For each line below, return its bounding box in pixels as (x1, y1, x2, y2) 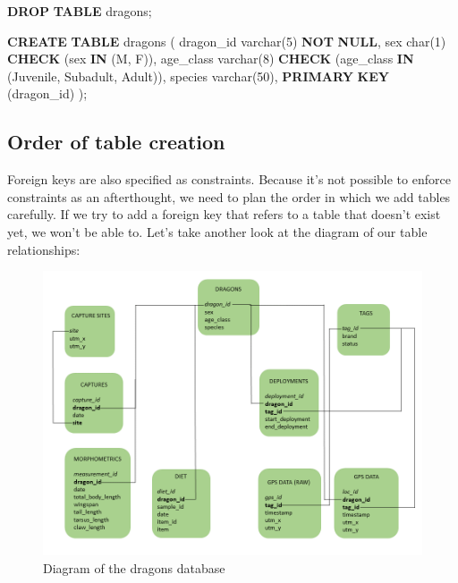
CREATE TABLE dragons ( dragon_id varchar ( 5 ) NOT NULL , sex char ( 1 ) (7, 31, 446, 50)
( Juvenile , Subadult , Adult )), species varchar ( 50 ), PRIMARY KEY (7, 66, 389, 85)
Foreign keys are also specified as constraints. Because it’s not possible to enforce (7, 170, 451, 189)
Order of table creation (7, 128, 225, 156)
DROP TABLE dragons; (7, 2, 152, 20)
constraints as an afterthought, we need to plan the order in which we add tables (7, 187, 451, 206)
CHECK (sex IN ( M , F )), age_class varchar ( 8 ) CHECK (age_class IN (7, 49, 414, 68)
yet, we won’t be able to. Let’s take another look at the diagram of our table (7, 222, 428, 241)
